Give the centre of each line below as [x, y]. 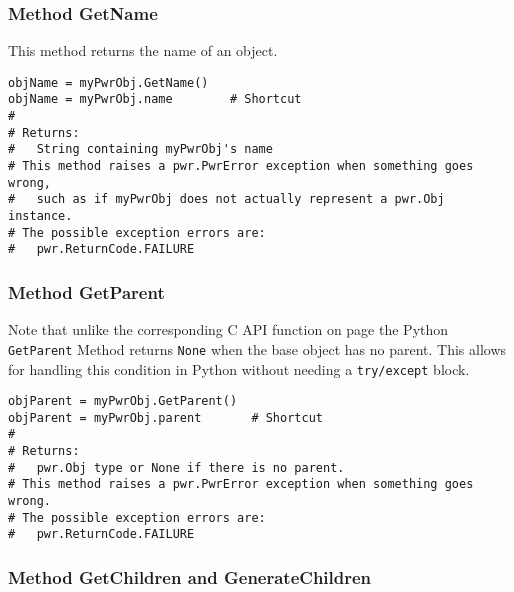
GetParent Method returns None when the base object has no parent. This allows [257, 348]
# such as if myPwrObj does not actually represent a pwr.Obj [226, 199]
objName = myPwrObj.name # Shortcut [155, 99]
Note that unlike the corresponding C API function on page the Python [228, 329]
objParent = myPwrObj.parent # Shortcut [165, 417]
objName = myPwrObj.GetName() [108, 82]
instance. [40, 216]
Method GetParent [86, 291]
